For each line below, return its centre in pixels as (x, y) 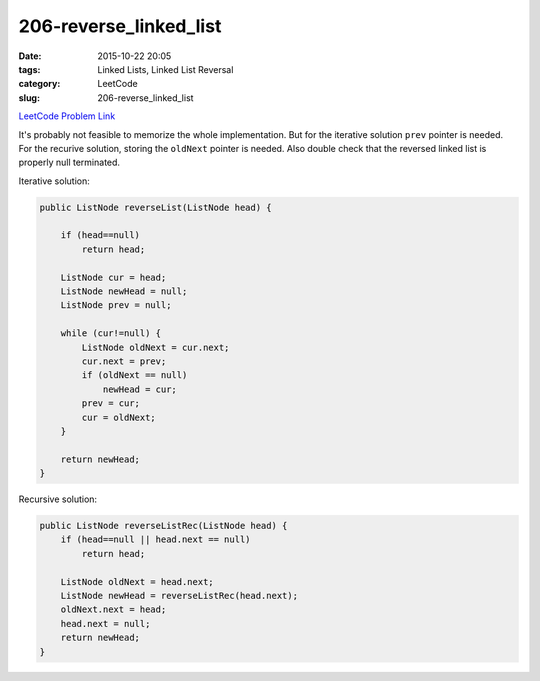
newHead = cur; (139, 389)
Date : (30, 56)
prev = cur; (110, 403)
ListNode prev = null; (116, 305)
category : (39, 84)
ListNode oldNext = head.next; (137, 581)
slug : (29, 97)
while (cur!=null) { (111, 333)
